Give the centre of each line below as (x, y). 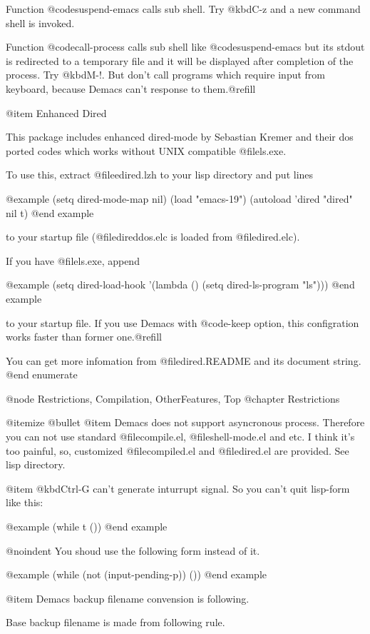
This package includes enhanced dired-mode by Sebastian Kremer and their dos (180, 137)
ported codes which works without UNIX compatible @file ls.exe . (146, 150)
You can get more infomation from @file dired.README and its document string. (184, 360)
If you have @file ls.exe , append (73, 260)
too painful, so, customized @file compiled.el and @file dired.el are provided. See (178, 450)
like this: (25, 502)
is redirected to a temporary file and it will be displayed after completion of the (180, 60)
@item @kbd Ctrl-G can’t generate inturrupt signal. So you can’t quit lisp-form (178, 488)
